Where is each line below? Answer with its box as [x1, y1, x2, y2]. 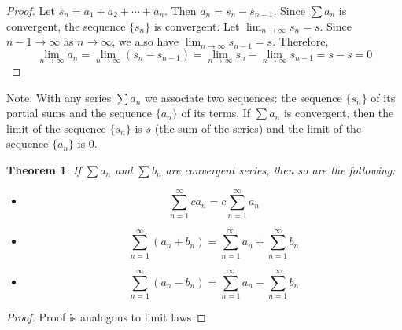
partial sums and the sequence [6, 104, 152, 121]
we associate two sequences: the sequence [145, 89, 342, 105]
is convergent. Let [153, 17, 240, 34]
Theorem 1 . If [6, 161, 81, 178]
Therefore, [278, 33, 329, 49]
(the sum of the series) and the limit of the [154, 119, 362, 136]
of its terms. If [181, 104, 251, 121]
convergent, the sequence [6, 17, 126, 34]
